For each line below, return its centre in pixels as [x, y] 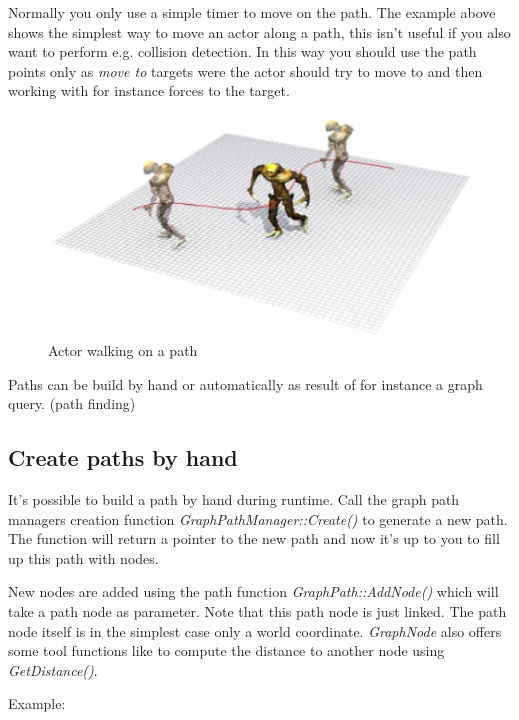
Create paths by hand [123, 457]
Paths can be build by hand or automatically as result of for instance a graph [245, 383]
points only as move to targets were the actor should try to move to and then [245, 70]
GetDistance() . [53, 669]
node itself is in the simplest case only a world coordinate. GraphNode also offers [255, 630]
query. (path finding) [72, 403]
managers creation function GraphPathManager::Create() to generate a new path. [258, 518]
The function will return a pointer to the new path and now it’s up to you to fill [254, 538]
